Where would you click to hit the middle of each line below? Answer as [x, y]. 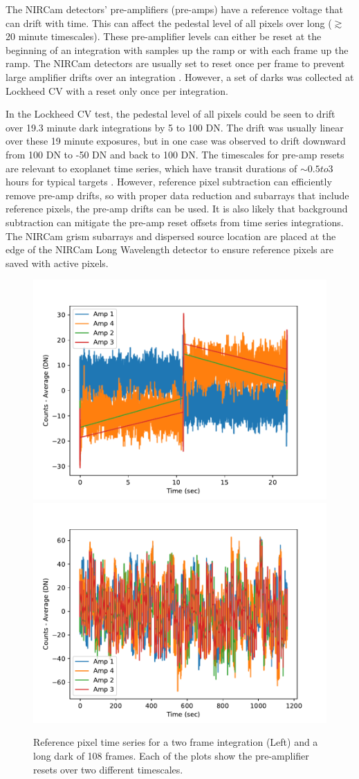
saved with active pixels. [57, 263]
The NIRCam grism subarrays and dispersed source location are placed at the [171, 236]
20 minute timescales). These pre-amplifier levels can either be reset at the [164, 36]
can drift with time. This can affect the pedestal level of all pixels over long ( [169, 22]
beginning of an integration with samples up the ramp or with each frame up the [177, 49]
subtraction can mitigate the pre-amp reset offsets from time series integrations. [175, 222]
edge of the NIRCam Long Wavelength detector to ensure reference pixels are [169, 249]
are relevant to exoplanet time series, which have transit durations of [151, 168]
